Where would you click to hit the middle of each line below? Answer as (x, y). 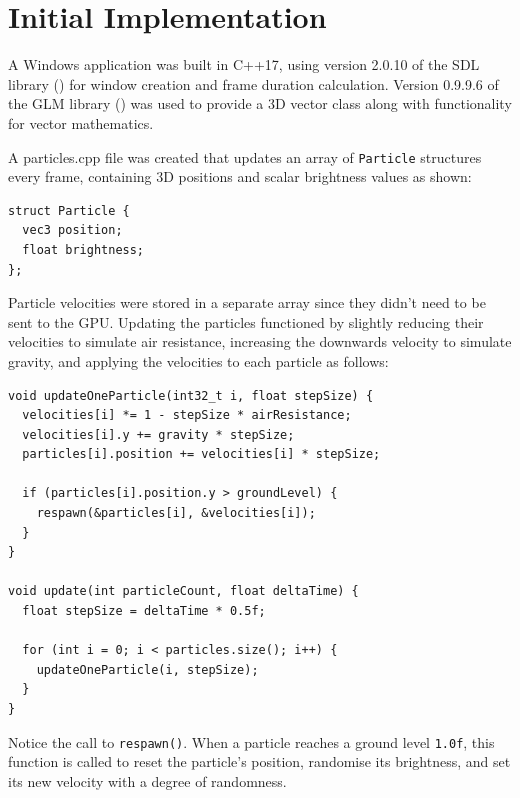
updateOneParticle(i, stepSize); (147, 669)
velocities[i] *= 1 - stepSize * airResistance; (187, 415)
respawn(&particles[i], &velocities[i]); (176, 513)
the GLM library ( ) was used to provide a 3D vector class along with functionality (260, 103)
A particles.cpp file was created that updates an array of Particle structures (245, 156)
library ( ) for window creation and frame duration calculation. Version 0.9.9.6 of (253, 83)
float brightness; (83, 249)
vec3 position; (72, 230)
